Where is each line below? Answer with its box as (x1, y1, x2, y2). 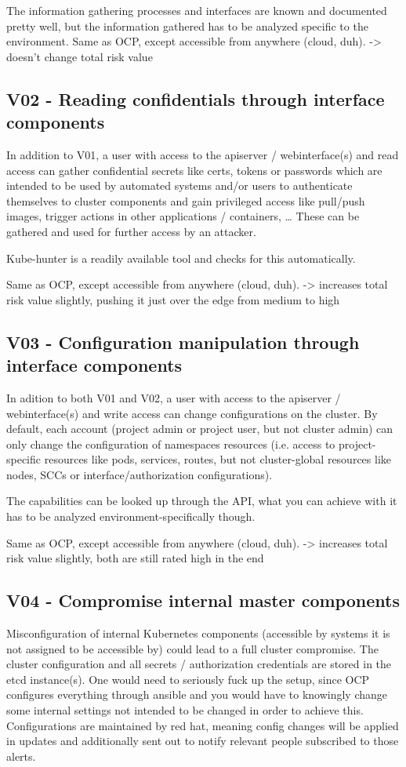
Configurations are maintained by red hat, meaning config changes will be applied (6, 717, 399, 733)
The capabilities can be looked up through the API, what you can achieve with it (6, 493, 397, 509)
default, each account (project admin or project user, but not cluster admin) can (6, 420, 393, 437)
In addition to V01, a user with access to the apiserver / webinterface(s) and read (6, 146, 399, 162)
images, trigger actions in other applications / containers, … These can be (6, 208, 360, 224)
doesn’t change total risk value (6, 48, 153, 64)
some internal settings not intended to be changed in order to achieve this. (6, 702, 364, 718)
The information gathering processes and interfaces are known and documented (6, 2, 387, 18)
